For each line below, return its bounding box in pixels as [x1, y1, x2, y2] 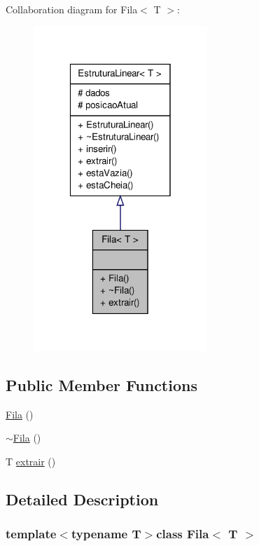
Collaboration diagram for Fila [6, 2, 138, 16]
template [6, 525, 57, 542]
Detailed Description [6, 488, 159, 510]
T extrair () [6, 453, 56, 468]
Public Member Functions [6, 374, 197, 395]
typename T [71, 525, 141, 542]
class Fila [156, 525, 209, 542]
